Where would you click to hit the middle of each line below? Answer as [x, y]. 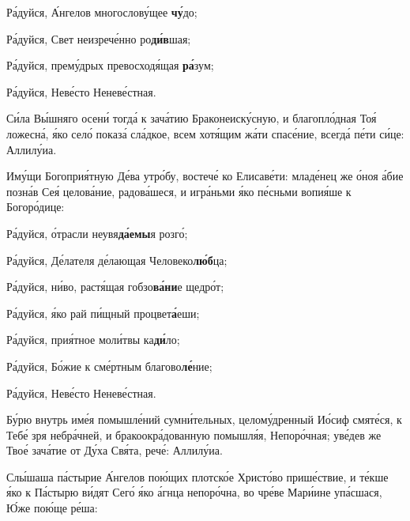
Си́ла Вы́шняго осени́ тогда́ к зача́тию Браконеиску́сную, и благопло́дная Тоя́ [192, 118]
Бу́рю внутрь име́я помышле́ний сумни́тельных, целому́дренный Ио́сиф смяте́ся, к [204, 419]
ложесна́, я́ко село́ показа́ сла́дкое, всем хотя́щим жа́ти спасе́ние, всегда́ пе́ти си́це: [205, 133]
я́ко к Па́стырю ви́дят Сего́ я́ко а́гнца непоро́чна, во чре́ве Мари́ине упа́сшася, [194, 492]
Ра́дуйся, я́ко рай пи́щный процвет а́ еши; [103, 313]
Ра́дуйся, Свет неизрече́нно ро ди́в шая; [99, 38]
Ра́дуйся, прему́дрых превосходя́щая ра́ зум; [110, 65]
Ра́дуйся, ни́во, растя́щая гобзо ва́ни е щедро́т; [115, 287]
